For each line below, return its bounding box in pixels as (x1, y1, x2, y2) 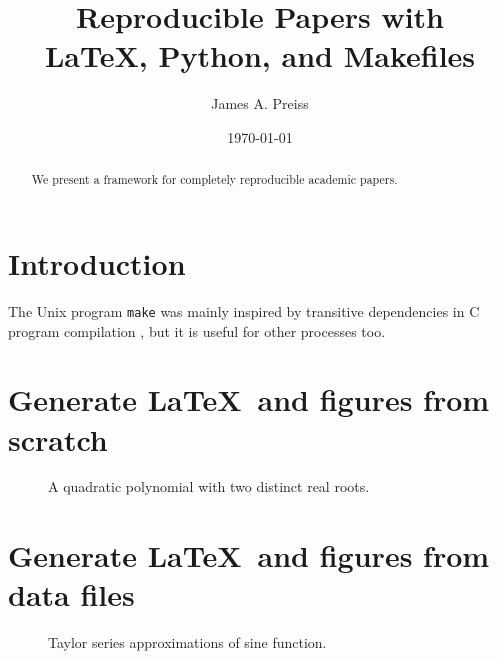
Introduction (8, 242, 186, 283)
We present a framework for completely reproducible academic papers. (31, 171, 398, 188)
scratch (8, 418, 108, 459)
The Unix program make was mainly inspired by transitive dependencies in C (8, 300, 480, 321)
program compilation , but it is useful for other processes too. (8, 320, 386, 341)
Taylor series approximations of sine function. (48, 632, 327, 653)
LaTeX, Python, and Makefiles (44, 35, 476, 76)
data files (8, 574, 135, 615)
